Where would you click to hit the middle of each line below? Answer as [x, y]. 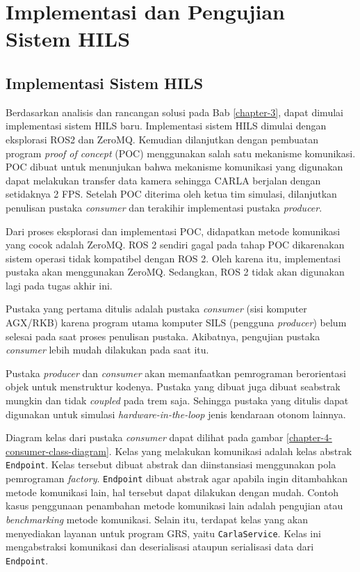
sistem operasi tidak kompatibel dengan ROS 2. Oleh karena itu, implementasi [173, 258]
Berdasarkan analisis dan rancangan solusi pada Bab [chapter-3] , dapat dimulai [174, 112]
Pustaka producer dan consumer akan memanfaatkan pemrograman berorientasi [176, 373]
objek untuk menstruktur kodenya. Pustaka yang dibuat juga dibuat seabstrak [173, 387]
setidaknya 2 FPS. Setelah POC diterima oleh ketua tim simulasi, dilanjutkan [171, 194]
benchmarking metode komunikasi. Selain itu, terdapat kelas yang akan [157, 519]
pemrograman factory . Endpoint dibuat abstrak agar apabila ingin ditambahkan [177, 478]
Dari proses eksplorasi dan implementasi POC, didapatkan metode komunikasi [173, 231]
